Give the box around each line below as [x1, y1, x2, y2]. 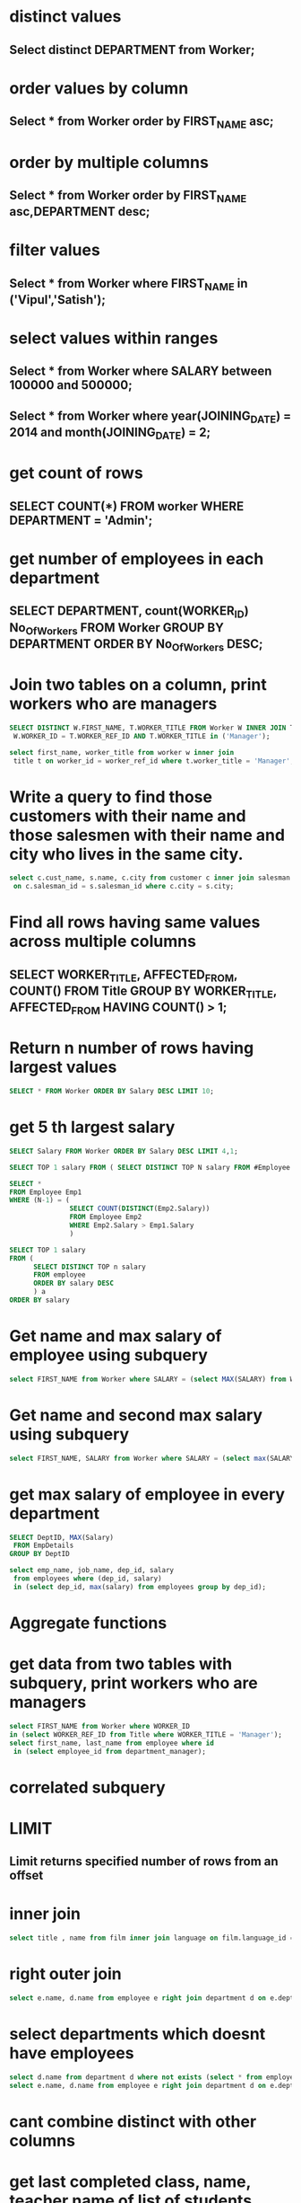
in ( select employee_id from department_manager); [13, 1747, 206, 1756]
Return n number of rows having [9, 1038, 254, 1058]
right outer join [9, 1964, 123, 1985]
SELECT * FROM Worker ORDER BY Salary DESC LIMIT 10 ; [9, 1087, 215, 1096]
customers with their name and [9, 806, 246, 826]
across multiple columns [9, 932, 197, 951]
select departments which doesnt [9, 2023, 266, 2044]
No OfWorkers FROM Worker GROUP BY [9, 620, 224, 637]
